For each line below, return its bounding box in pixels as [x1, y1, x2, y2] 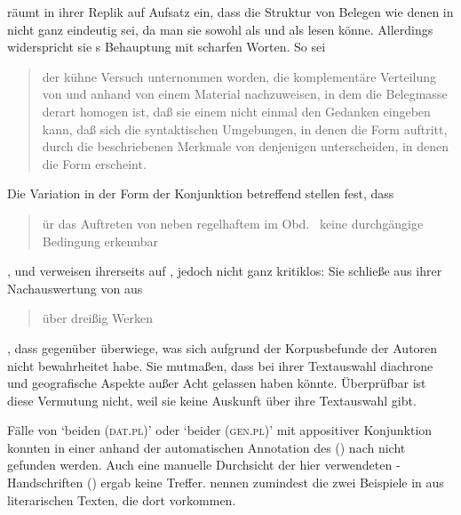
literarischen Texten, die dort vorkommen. [7, 490, 236, 509]
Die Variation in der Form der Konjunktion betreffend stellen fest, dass [7, 184, 394, 203]
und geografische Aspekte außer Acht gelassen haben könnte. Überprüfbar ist [7, 374, 426, 392]
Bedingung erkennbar [42, 231, 158, 250]
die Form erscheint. [42, 154, 147, 173]
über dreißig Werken [42, 309, 153, 327]
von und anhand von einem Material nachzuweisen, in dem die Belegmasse [42, 84, 448, 103]
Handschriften [7, 473, 83, 492]
